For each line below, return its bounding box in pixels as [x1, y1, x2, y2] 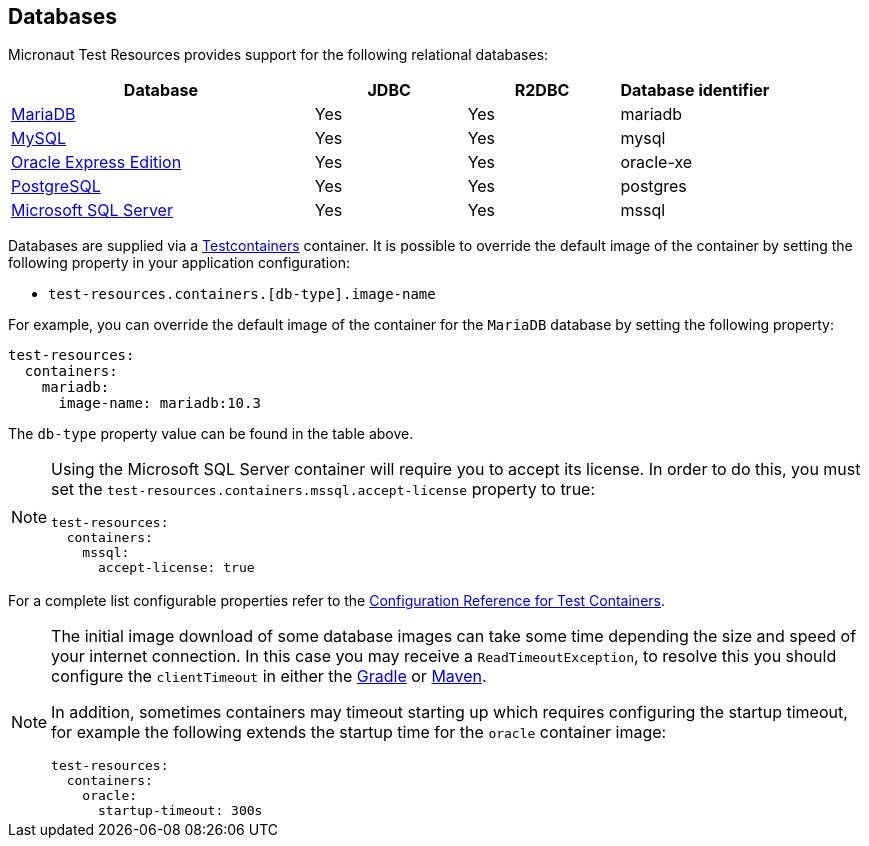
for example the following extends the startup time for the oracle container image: [51, 722, 667, 743]
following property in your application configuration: [8, 254, 350, 272]
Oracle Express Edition [11, 152, 182, 173]
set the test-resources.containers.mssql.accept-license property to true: [51, 479, 596, 500]
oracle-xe [620, 152, 693, 173]
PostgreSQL [11, 176, 101, 197]
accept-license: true [98, 560, 255, 576]
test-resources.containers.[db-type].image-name [48, 286, 436, 303]
